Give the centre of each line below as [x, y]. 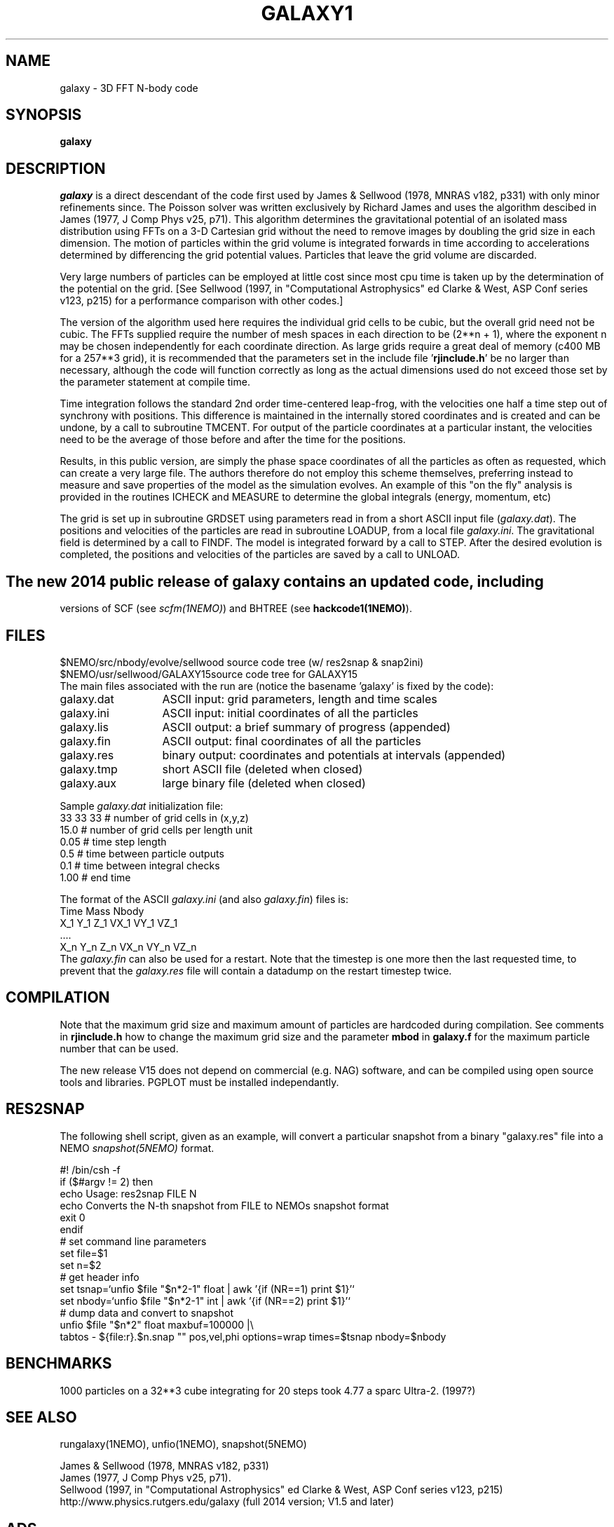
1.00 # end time [95, 877]
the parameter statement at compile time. [155, 382]
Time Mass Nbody [102, 911]
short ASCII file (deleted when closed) [262, 769]
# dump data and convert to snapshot [147, 1312]
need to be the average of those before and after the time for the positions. [233, 440]
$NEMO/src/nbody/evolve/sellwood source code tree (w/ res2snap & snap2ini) [242, 662]
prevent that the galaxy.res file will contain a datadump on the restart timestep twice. [256, 970]
